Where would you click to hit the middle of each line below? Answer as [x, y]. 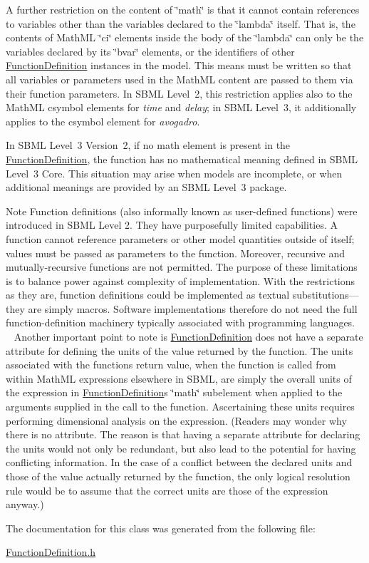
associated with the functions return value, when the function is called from [171, 365]
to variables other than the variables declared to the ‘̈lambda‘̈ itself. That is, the [181, 23]
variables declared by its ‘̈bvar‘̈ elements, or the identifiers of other [150, 51]
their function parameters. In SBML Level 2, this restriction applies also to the [179, 93]
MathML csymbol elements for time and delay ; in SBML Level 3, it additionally [181, 107]
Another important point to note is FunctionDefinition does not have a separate [188, 337]
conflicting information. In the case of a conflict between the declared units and [179, 462]
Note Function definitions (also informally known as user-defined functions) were [182, 211]
